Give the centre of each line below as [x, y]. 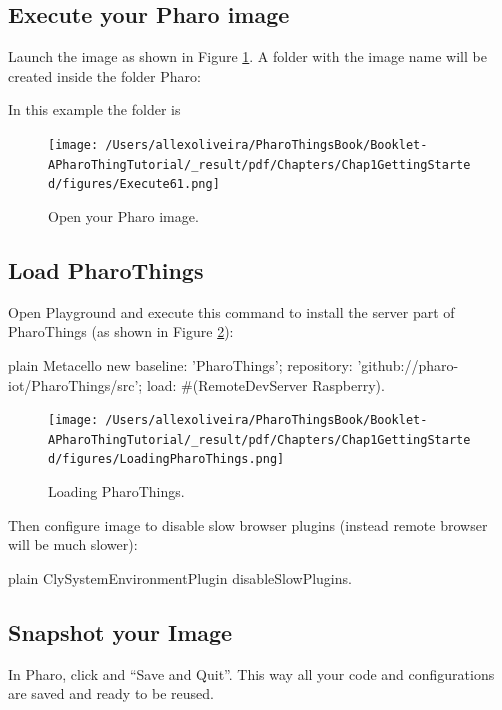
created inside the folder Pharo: [104, 75]
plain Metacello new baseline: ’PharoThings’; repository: [180, 364]
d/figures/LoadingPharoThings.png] [166, 459]
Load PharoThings [106, 269]
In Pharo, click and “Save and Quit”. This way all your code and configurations [251, 673]
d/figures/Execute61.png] [134, 184]
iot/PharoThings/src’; [75, 384]
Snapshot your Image [120, 631]
